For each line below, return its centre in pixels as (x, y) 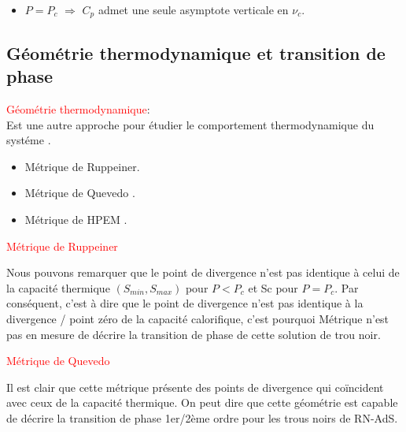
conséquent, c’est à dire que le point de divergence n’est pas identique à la (185, 303)
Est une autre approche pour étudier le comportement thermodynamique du (190, 124)
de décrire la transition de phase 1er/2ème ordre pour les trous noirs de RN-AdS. (202, 417)
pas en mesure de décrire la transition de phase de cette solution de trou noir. (194, 334)
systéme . (29, 140)
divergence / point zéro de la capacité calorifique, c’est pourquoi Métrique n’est (198, 318)
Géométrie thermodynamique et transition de (196, 52)
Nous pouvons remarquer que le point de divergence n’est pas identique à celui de (203, 272)
